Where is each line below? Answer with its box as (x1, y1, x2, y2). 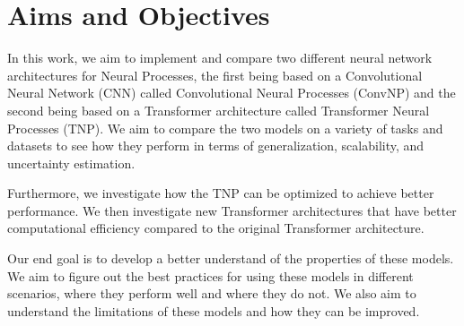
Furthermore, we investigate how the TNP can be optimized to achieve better (7, 184, 434, 202)
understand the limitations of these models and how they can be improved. (7, 301, 420, 320)
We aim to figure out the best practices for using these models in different (7, 266, 414, 285)
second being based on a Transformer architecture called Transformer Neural (7, 100, 430, 119)
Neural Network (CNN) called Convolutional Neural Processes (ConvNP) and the (7, 83, 456, 102)
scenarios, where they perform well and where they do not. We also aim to (7, 284, 416, 303)
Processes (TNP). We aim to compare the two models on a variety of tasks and (7, 118, 443, 137)
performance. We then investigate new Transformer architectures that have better (7, 201, 457, 219)
